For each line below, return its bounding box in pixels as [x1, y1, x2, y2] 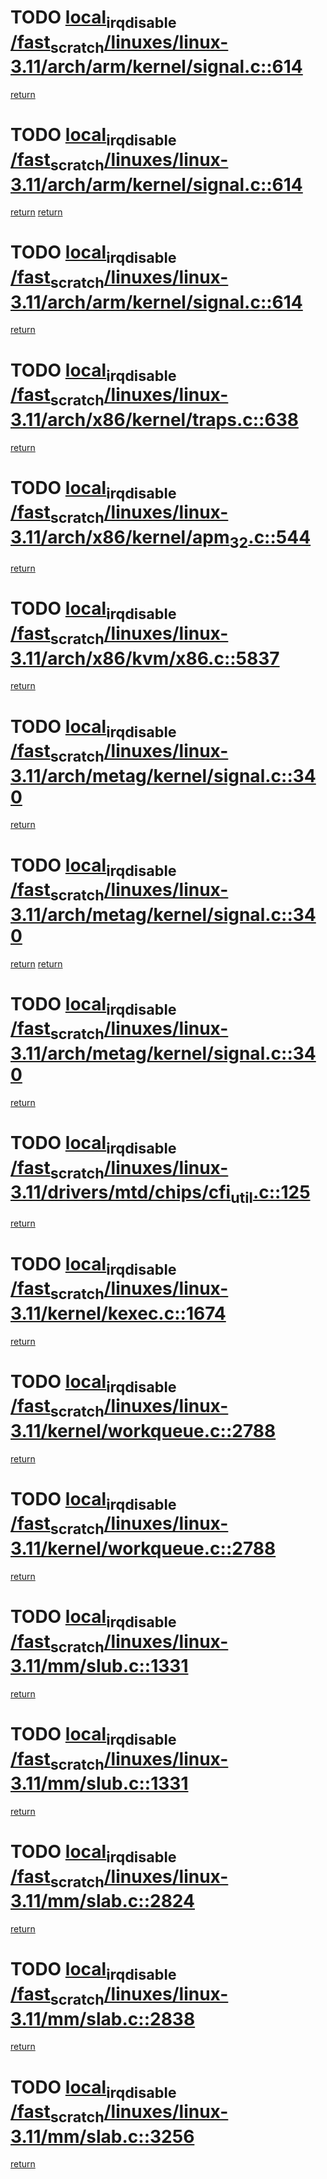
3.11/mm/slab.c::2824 [10, 1890, 195, 1913]
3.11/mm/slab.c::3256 [10, 2125, 195, 2148]
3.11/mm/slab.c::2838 [10, 2007, 196, 2030]
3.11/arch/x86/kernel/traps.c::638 [10, 408, 299, 431]
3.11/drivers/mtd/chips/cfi [10, 1181, 232, 1204]
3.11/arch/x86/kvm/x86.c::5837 [10, 647, 280, 670]
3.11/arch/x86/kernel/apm [10, 526, 230, 548]
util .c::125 [230, 1181, 311, 1207]
